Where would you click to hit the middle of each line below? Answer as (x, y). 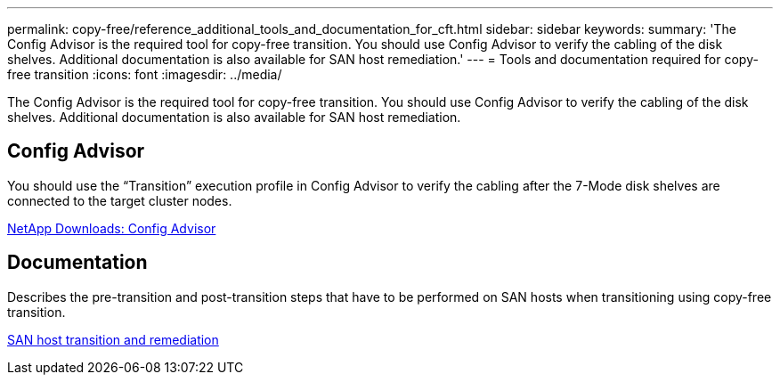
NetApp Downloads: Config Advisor (112, 228)
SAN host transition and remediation (113, 339)
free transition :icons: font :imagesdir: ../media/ (145, 74)
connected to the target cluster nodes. (120, 200)
